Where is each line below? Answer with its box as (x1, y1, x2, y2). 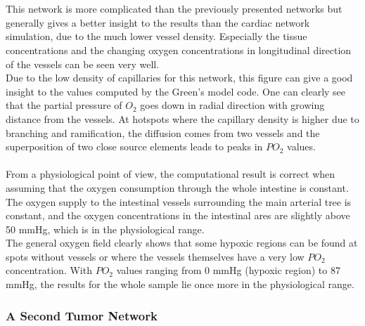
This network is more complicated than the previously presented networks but (6, 1, 342, 16)
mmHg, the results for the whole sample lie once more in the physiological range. (6, 277, 354, 292)
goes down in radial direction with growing (140, 98, 325, 112)
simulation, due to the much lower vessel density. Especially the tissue (6, 29, 307, 44)
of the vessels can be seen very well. (6, 56, 160, 71)
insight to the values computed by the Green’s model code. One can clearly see (6, 84, 346, 98)
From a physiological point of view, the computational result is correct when (6, 167, 335, 181)
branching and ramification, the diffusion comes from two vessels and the (6, 125, 320, 140)
